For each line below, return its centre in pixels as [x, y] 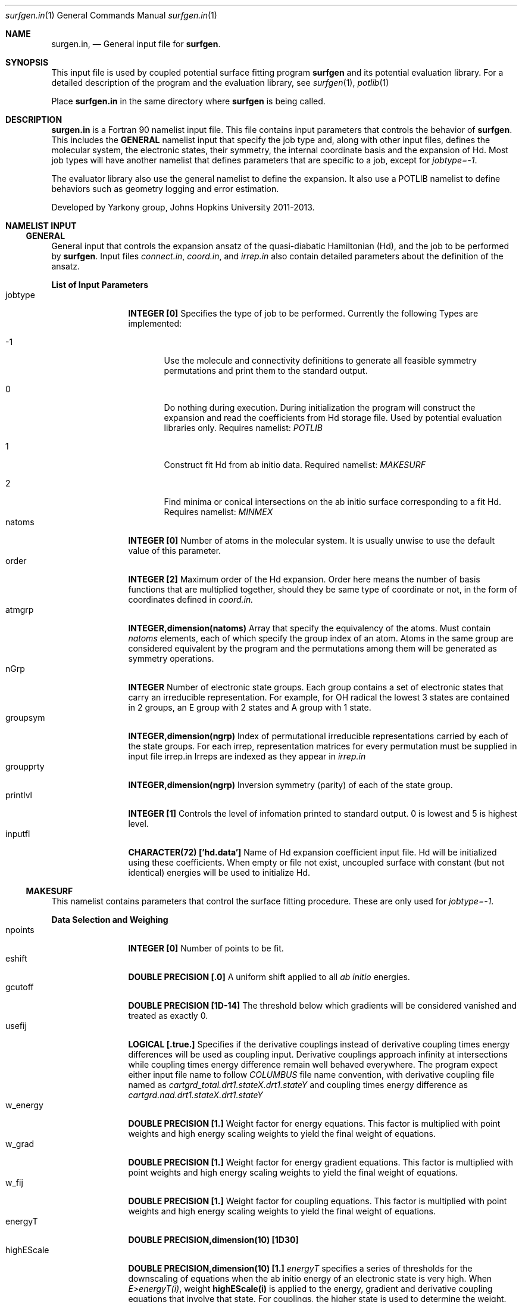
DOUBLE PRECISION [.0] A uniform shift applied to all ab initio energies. [269, 977]
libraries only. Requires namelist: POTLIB [243, 428]
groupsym [25, 717]
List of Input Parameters [100, 285]
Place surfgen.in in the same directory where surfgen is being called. [188, 101]
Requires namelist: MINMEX [218, 512]
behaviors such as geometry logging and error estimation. [165, 189]
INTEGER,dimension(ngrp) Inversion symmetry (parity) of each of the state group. [290, 785]
